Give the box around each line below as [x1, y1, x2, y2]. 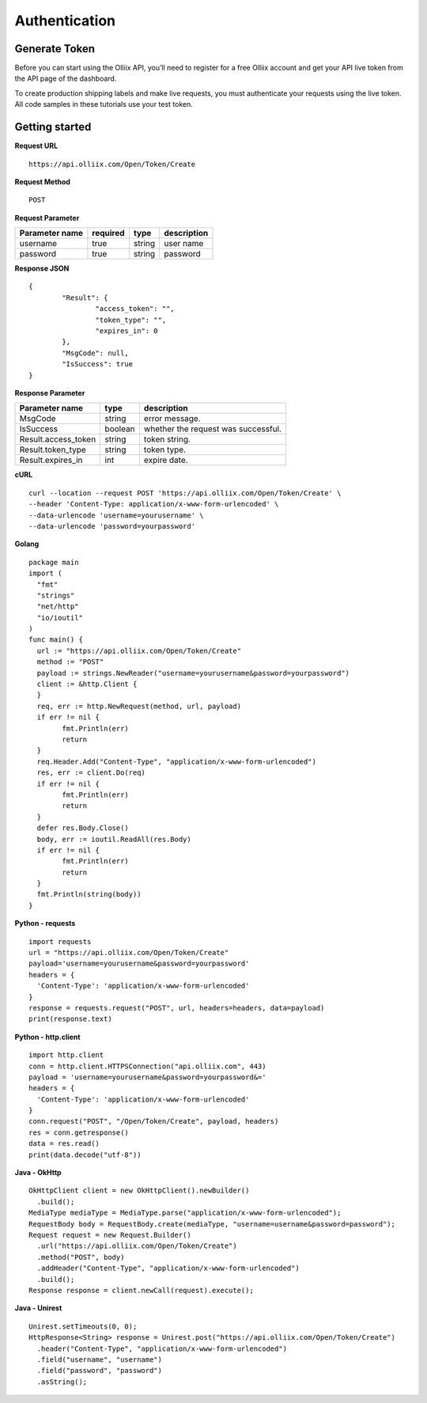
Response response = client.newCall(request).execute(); [28, 1286, 255, 1295]
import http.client [28, 1051, 104, 1060]
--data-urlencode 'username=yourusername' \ [28, 510, 205, 520]
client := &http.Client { [36, 680, 138, 688]
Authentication [14, 12, 116, 29]
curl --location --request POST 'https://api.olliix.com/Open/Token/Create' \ [28, 488, 342, 498]
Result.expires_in [19, 455, 83, 466]
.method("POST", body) [36, 1253, 125, 1261]
